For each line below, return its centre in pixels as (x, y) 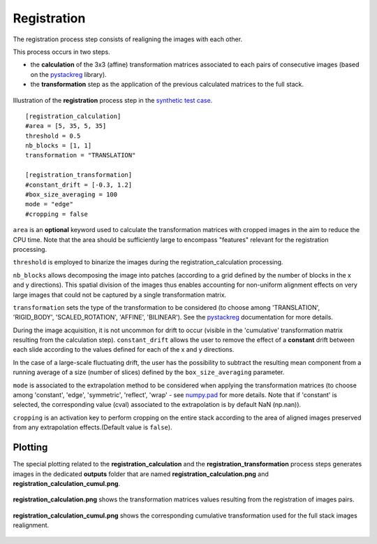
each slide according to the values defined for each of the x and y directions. (124, 350)
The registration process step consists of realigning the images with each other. (128, 39)
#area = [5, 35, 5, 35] (66, 126)
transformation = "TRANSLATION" (81, 155)
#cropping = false (57, 214)
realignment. (31, 525)
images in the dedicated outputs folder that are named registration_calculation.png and (141, 474)
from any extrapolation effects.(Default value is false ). (93, 427)
